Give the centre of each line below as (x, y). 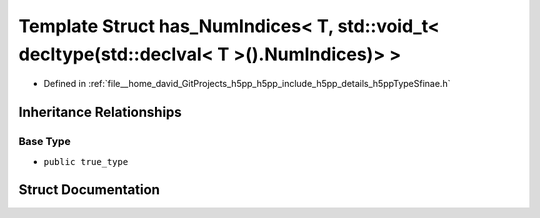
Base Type (44, 142)
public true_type (86, 161)
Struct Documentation (89, 190)
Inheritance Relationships (100, 112)
